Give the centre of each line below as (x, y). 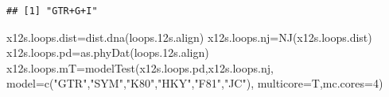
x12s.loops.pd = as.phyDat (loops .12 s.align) (108, 52)
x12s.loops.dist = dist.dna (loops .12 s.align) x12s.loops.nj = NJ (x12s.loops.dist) (189, 37)
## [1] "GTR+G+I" (52, 11)
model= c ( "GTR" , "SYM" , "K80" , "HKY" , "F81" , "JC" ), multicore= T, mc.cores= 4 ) (195, 83)
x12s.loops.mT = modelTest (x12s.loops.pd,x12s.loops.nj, (140, 67)
